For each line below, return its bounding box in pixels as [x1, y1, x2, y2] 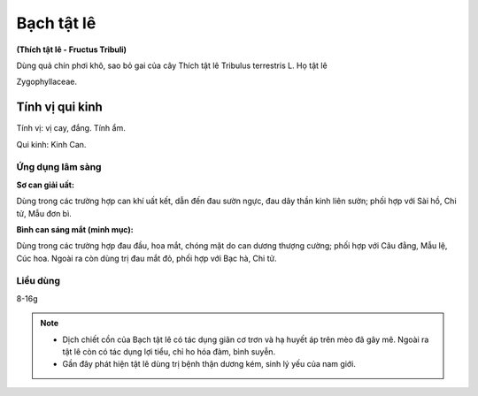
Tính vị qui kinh [16, 100, 104, 115]
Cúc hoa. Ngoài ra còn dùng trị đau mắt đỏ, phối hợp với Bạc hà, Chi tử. [16, 253, 277, 263]
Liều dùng [16, 275, 61, 287]
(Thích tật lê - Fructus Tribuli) [16, 44, 127, 55]
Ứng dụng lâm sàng [16, 161, 102, 173]
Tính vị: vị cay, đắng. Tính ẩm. [16, 123, 126, 133]
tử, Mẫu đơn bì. [16, 208, 73, 218]
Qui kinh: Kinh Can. [16, 139, 87, 149]
